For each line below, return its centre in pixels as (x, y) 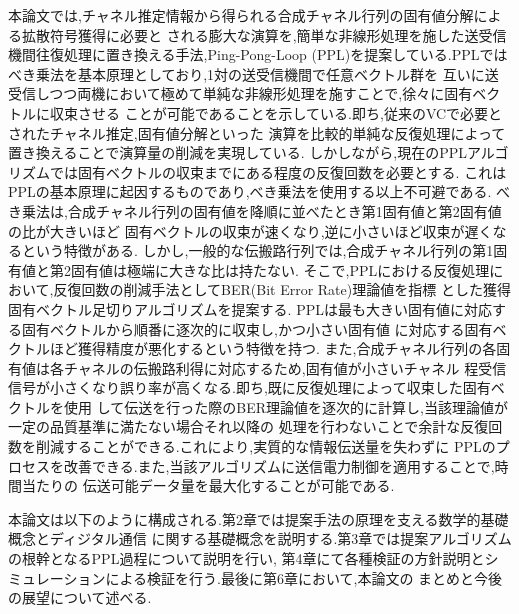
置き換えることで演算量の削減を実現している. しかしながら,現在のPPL (238, 152)
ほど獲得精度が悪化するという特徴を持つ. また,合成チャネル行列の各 (273, 348)
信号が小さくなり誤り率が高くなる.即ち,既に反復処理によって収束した (235, 387)
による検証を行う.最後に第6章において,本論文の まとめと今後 (304, 577)
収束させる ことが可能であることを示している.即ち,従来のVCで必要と (276, 112)
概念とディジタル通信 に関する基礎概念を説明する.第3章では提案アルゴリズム (260, 538)
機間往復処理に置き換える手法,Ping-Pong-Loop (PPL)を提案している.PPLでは (258, 54)
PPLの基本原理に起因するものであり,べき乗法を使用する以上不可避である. (250, 191)
